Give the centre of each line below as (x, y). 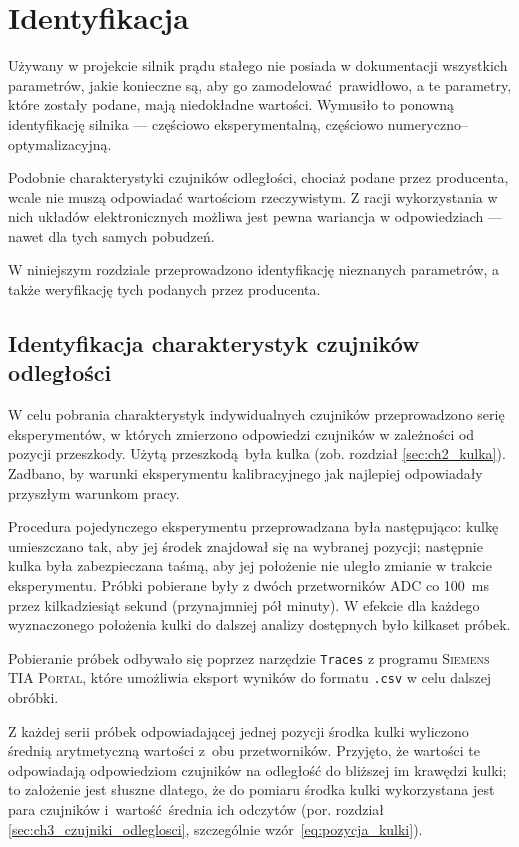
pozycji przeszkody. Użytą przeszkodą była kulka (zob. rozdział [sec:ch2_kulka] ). (257, 453)
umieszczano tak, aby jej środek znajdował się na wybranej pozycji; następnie (245, 545)
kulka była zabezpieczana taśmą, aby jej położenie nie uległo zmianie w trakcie (250, 565)
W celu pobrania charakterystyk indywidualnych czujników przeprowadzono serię (256, 414)
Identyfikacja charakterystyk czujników (214, 343)
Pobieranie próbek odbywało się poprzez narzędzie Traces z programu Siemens (249, 657)
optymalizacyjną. (60, 143)
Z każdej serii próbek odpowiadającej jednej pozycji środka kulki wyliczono (238, 730)
